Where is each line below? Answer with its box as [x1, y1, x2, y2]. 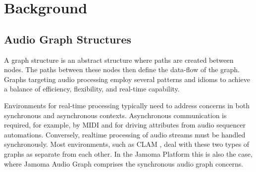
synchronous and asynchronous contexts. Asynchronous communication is [4, 110, 227, 120]
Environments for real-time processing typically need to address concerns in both [4, 100, 250, 110]
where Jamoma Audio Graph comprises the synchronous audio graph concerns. [4, 158, 244, 169]
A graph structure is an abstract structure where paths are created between [4, 54, 234, 65]
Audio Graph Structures [4, 31, 132, 46]
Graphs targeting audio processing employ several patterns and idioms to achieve [4, 74, 250, 84]
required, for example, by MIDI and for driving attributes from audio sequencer [4, 120, 246, 130]
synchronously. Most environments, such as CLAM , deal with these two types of [4, 139, 250, 149]
